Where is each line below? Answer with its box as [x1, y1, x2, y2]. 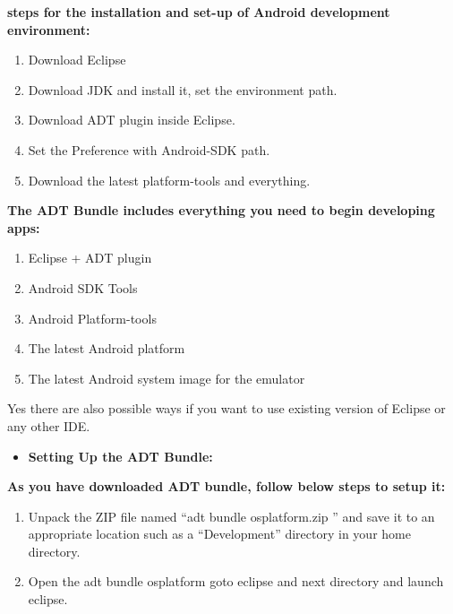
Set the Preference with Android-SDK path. [28, 140, 270, 159]
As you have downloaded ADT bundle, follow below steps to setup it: [7, 477, 446, 496]
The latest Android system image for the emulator [28, 368, 305, 387]
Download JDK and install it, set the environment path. [28, 80, 338, 99]
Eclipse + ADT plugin [28, 248, 152, 267]
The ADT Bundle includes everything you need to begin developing [7, 201, 435, 220]
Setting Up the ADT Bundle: [28, 446, 213, 465]
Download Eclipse [28, 50, 126, 69]
